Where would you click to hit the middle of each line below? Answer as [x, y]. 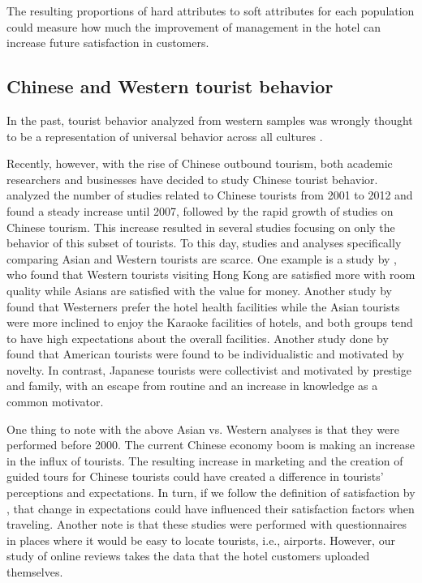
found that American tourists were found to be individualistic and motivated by [206, 354]
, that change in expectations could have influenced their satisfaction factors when [211, 508]
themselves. [35, 572]
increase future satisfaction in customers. [108, 43]
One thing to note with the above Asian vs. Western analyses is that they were [203, 429]
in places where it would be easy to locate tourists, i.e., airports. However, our [201, 540]
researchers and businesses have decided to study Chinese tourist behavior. [192, 179]
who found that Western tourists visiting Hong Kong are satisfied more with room [211, 274]
